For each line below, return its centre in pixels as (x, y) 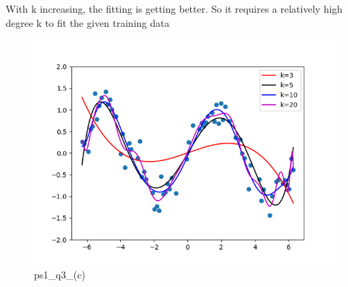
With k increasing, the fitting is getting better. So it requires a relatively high (174, 8)
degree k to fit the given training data (88, 22)
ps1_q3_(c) (60, 274)
